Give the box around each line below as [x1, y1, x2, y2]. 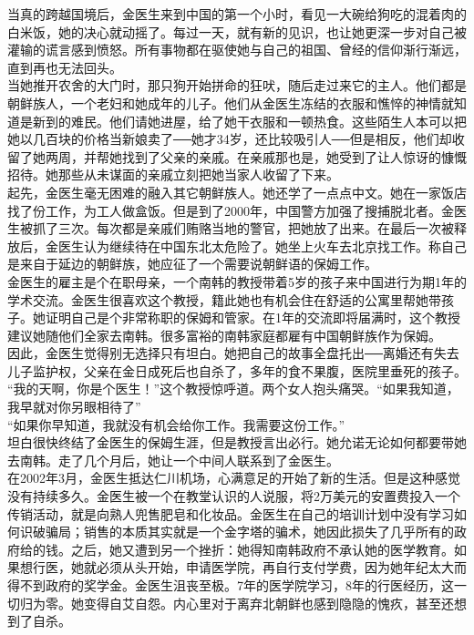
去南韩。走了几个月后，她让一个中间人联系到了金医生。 [7, 450, 339, 469]
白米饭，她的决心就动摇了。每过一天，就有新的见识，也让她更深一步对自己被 [7, 22, 467, 41]
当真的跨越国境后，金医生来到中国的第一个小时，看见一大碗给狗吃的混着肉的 [7, 5, 467, 23]
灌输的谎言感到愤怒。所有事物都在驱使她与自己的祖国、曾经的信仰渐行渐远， [7, 40, 467, 59]
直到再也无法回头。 [7, 57, 122, 77]
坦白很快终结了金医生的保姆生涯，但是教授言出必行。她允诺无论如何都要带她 [7, 433, 467, 452]
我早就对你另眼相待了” [7, 397, 141, 416]
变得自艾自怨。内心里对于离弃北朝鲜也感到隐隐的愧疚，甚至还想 [83, 593, 467, 612]
